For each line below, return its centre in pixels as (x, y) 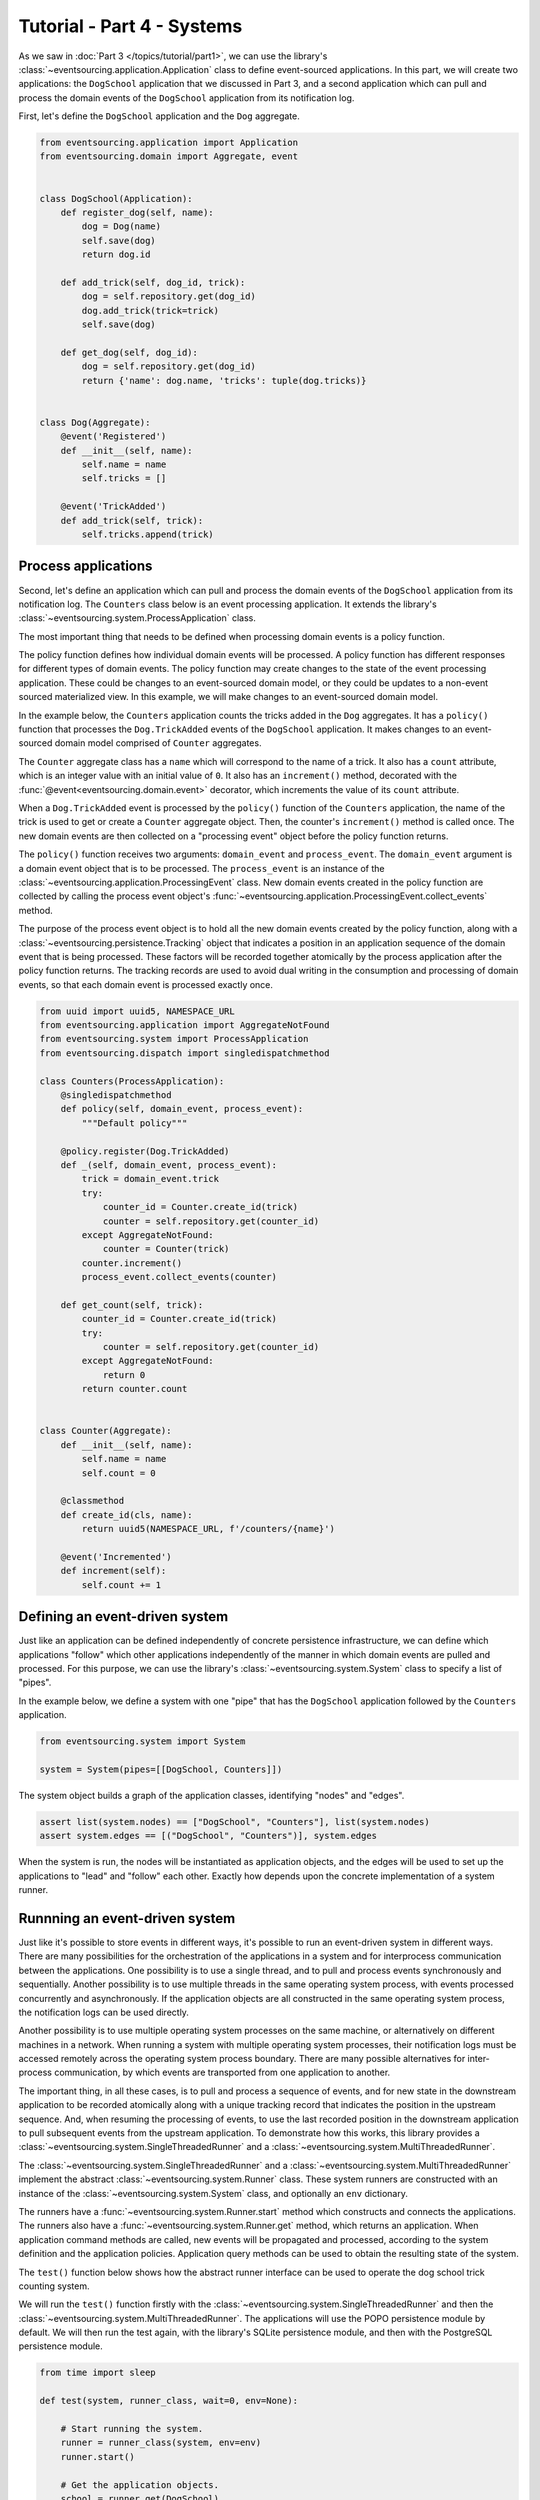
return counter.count (134, 1389)
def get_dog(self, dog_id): (129, 352)
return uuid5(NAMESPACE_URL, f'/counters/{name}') (208, 1529)
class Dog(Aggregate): (95, 422)
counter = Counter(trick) (166, 1249)
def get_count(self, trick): (132, 1304)
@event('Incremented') (116, 1556)
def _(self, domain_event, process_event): (168, 1164)
